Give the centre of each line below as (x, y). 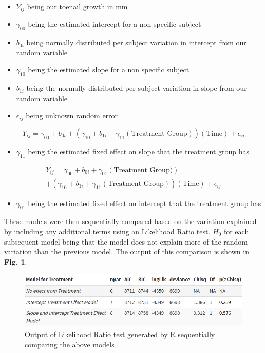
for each (236, 231)
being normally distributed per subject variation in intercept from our (136, 42)
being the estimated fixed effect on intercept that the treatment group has (145, 203)
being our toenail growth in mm (77, 6)
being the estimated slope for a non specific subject (109, 70)
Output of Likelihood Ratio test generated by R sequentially (120, 334)
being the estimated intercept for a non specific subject (115, 24)
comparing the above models (70, 344)
